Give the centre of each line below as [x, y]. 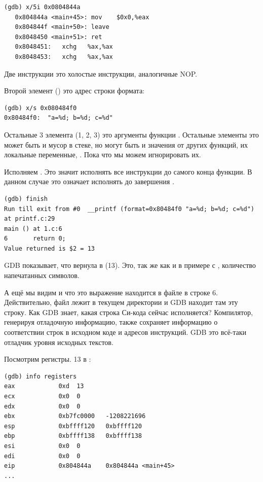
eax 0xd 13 [44, 386]
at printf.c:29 [30, 219]
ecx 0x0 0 [42, 396]
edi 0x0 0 [42, 456]
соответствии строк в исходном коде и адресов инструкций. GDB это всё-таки [125, 332]
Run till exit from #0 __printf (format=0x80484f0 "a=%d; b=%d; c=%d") [129, 209]
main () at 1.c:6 [33, 229]
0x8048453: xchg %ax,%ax [64, 57]
